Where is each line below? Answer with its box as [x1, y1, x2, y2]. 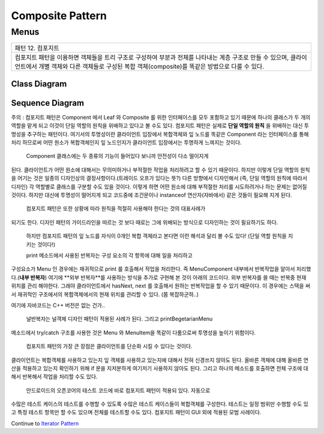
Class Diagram [11, 79, 67, 89]
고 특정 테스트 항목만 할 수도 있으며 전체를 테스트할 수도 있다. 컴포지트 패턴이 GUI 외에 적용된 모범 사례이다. [11, 409, 262, 416]
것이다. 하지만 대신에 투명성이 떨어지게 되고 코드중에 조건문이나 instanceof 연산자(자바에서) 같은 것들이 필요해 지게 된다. [11, 191, 292, 199]
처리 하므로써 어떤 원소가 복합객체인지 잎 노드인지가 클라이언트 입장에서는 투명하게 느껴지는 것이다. [11, 139, 242, 146]
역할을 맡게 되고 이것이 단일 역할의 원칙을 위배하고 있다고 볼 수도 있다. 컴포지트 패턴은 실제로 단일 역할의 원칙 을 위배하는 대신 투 [11, 122, 309, 129]
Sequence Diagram [11, 98, 84, 108]
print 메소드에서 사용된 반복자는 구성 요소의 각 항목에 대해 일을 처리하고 [26, 252, 193, 259]
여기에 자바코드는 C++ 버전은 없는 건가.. [11, 301, 105, 309]
